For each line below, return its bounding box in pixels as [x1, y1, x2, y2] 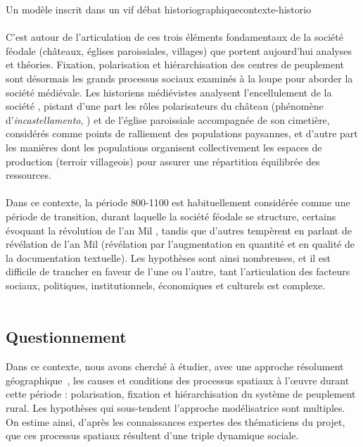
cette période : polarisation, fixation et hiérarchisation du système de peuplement [6, 386, 356, 401]
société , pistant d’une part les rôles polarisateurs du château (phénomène [6, 99, 324, 113]
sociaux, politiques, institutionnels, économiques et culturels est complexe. [6, 277, 326, 292]
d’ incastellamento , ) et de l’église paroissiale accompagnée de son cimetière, [6, 112, 330, 127]
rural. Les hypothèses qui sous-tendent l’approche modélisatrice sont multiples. [6, 401, 345, 415]
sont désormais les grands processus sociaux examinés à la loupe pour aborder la [6, 70, 353, 85]
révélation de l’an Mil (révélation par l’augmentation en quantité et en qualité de [6, 237, 355, 251]
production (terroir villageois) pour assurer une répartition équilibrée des [6, 153, 320, 168]
